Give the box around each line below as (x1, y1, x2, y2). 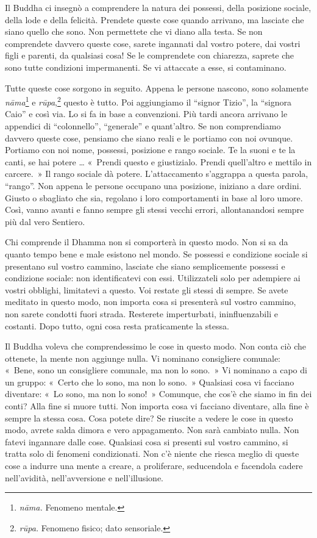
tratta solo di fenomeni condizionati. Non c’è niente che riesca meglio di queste (5, 447, 299, 460)
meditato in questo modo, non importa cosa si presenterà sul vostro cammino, (5, 295, 296, 308)
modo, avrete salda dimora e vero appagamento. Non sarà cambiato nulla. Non (5, 423, 299, 436)
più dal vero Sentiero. (5, 215, 85, 228)
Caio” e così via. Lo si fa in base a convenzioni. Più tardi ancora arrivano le (5, 107, 288, 120)
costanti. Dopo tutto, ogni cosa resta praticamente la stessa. (5, 319, 229, 332)
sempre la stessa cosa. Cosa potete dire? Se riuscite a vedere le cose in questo (5, 411, 293, 424)
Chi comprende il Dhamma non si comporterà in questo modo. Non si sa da (5, 235, 288, 248)
